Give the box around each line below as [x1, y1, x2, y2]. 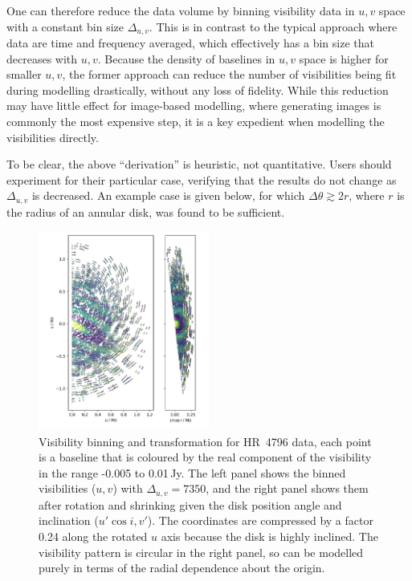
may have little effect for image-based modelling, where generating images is [6, 97, 381, 114]
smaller [6, 66, 42, 83]
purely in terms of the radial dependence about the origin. [39, 559, 325, 576]
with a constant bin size [6, 18, 124, 35]
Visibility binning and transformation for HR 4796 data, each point [39, 433, 372, 449]
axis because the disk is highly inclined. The [161, 527, 378, 544]
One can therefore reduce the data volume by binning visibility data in [6, 2, 355, 18]
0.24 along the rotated [39, 527, 148, 544]
